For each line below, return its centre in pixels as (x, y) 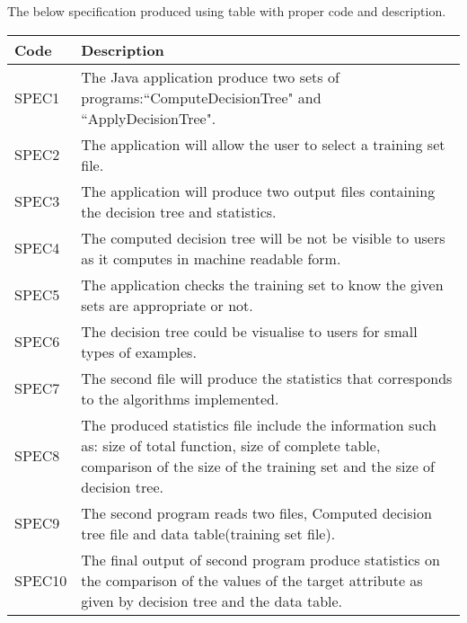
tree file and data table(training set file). (208, 533)
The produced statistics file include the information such (259, 424)
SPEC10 (41, 580)
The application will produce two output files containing (258, 191)
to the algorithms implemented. (180, 398)
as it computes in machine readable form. (211, 258)
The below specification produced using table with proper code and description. (227, 11)
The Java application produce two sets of (210, 76)
